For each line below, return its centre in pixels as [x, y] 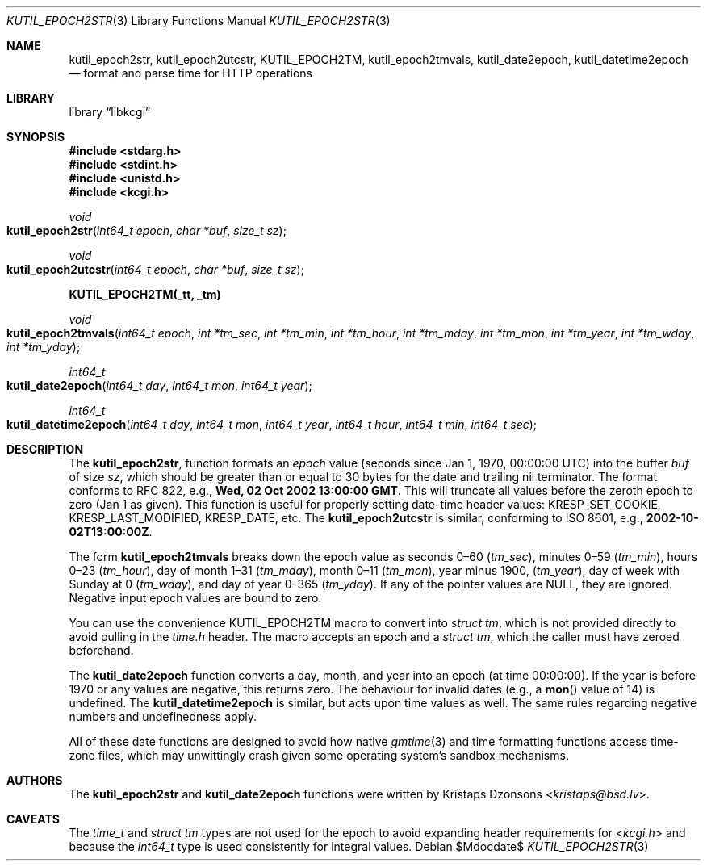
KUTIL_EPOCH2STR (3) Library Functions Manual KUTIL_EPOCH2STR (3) [199, 21]
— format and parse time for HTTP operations [190, 73]
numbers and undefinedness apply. [163, 716]
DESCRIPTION [45, 449]
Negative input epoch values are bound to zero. [195, 598]
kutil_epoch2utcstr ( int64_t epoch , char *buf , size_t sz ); [155, 269]
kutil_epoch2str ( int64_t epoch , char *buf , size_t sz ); [146, 230]
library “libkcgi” [110, 112]
